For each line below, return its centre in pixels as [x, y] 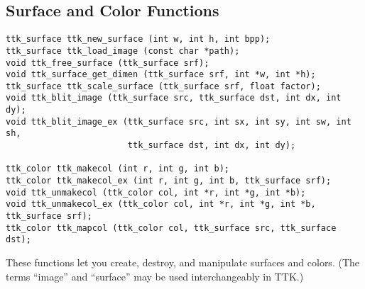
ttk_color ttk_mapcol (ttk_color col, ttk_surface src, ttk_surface [171, 228]
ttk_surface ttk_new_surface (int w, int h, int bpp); [138, 39]
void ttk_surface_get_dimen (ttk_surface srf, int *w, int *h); [161, 75]
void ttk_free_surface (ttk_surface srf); [108, 63]
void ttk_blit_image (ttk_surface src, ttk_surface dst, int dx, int [174, 98]
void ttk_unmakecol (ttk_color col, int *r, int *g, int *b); [156, 192]
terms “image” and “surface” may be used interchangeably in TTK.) [155, 276]
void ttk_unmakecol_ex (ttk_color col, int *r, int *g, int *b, [161, 204]
